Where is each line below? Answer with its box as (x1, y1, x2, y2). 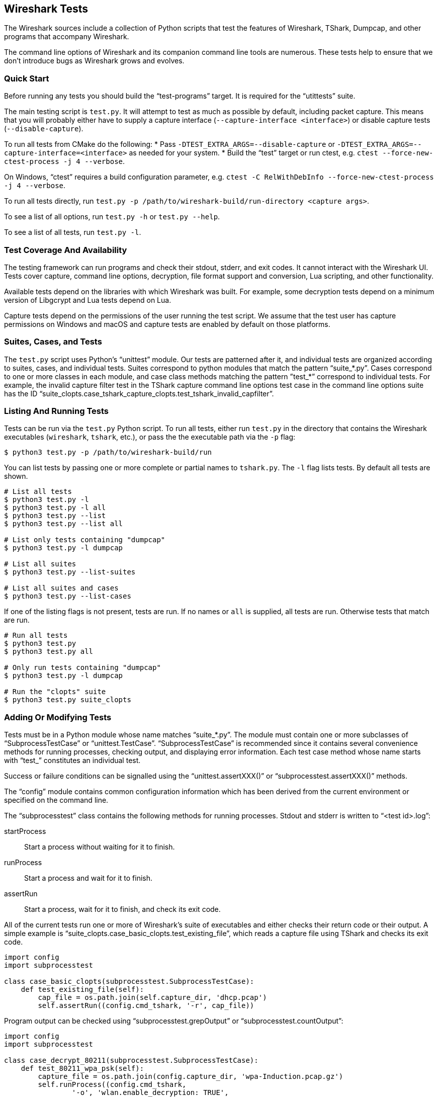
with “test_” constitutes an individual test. (4, 756, 141, 765)
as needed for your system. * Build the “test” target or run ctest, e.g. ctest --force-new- (129, 148, 433, 157)
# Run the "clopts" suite (4, 688, 106, 696)
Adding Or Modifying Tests (4, 712, 112, 722)
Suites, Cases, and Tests (4, 336, 102, 347)
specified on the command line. (4, 796, 109, 805)
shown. (4, 472, 28, 481)
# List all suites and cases (4, 584, 119, 593)
